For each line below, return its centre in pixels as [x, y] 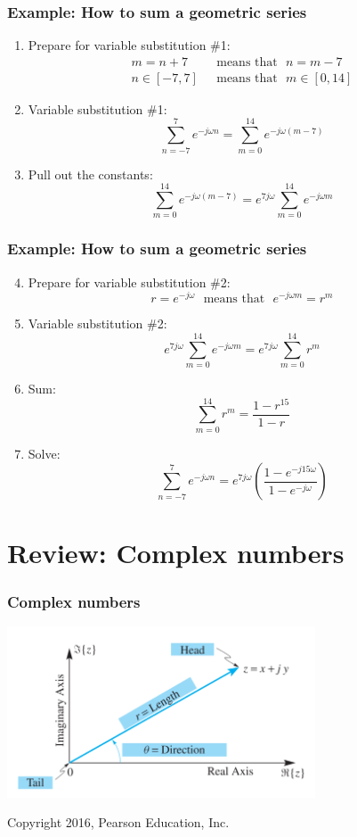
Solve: [44, 453]
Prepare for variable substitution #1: [129, 45]
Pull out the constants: [90, 174]
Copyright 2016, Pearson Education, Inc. [118, 822]
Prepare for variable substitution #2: [129, 282]
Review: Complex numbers [176, 553]
